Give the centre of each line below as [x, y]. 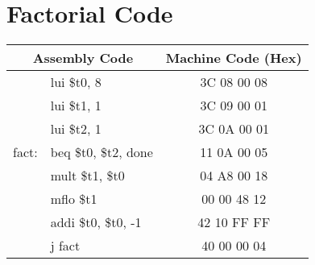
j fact [65, 246]
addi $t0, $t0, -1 [96, 222]
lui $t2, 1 [76, 129]
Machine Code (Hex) [234, 58]
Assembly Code [83, 58]
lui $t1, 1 [76, 106]
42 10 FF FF [234, 222]
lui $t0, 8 [76, 82]
